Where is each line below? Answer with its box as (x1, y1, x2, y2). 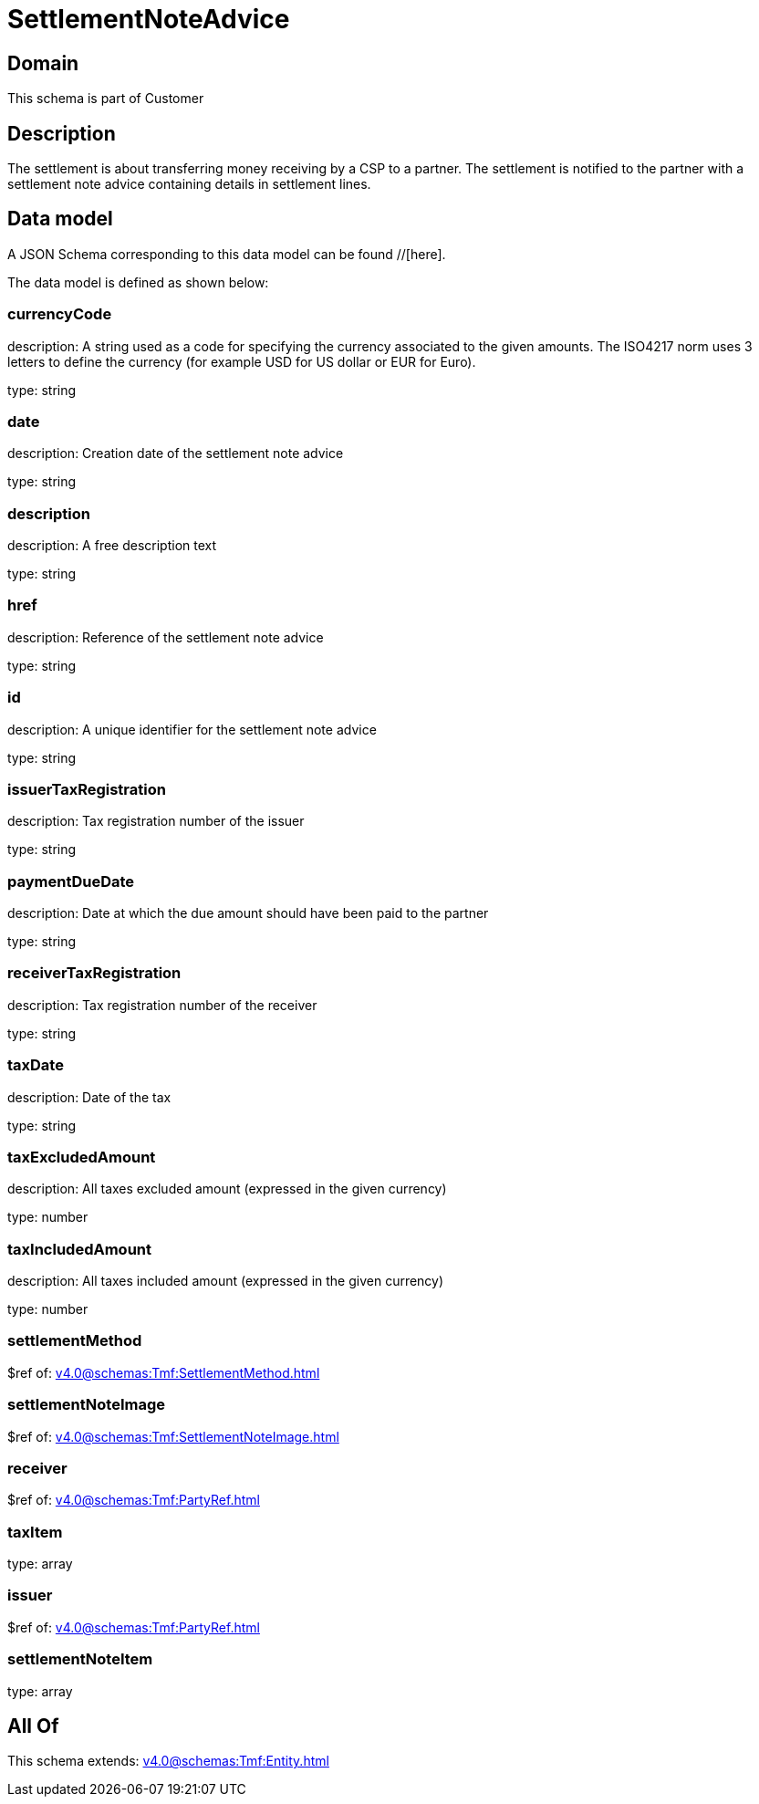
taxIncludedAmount (7, 1239, 151, 1258)
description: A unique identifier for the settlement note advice (7, 721, 377, 737)
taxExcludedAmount (7, 1147, 156, 1166)
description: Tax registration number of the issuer (7, 813, 305, 829)
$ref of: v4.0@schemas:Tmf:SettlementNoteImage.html (7, 1428, 339, 1444)
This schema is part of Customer (7, 90, 204, 107)
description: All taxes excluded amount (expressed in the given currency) (7, 1181, 447, 1197)
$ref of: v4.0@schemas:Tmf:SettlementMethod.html (7, 1364, 320, 1381)
